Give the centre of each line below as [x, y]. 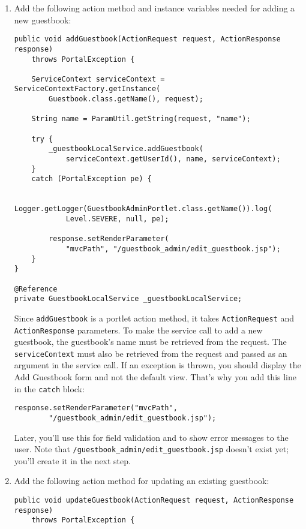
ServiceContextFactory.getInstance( [87, 89]
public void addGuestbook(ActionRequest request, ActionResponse [147, 39]
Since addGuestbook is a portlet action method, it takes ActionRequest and [154, 318]
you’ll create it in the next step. [72, 460]
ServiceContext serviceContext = [98, 79]
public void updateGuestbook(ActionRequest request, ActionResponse [154, 501]
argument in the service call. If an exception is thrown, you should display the [157, 365]
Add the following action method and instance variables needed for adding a [154, 8]
